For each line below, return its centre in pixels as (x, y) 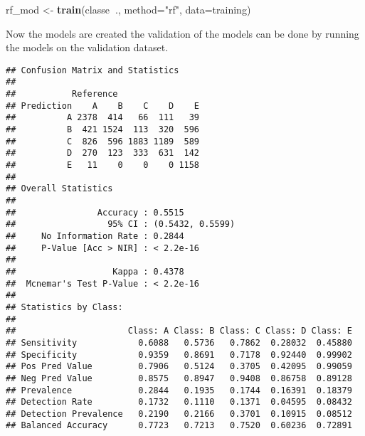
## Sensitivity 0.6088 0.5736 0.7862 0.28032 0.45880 (179, 342)
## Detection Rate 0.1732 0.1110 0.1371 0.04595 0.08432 (179, 402)
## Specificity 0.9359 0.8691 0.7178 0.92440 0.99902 (179, 355)
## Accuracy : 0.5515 (95, 212)
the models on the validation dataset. (87, 47)
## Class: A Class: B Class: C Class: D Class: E (179, 331)
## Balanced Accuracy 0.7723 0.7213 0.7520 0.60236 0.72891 (179, 426)
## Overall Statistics (59, 189)
